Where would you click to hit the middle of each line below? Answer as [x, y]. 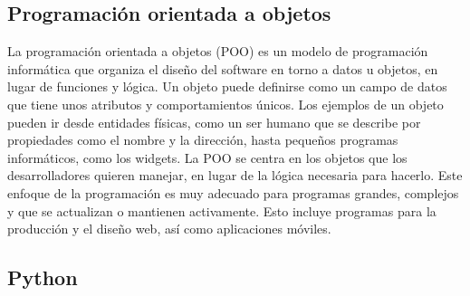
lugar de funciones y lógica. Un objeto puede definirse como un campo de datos [227, 86]
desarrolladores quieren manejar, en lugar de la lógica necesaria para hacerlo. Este [235, 175]
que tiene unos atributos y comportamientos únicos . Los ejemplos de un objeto [225, 104]
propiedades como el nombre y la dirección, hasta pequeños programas [203, 140]
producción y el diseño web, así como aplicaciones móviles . [169, 229]
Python [43, 277]
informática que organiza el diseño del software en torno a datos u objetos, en [223, 68]
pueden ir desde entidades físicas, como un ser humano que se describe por [214, 122]
